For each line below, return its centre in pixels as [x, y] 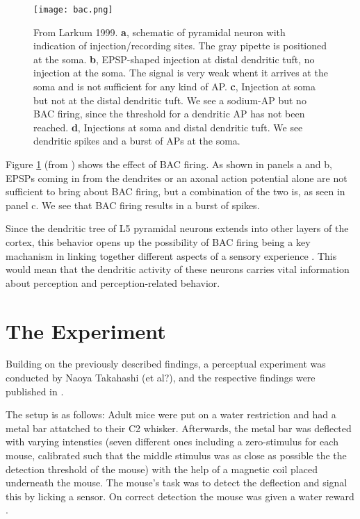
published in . [35, 391]
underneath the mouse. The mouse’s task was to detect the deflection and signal [177, 483]
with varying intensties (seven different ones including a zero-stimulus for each [172, 442]
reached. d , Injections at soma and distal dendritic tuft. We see [168, 127]
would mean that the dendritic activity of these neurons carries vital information [178, 269]
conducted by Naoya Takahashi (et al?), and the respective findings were [161, 378]
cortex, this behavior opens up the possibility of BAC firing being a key [158, 241]
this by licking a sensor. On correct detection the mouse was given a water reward [180, 496]
